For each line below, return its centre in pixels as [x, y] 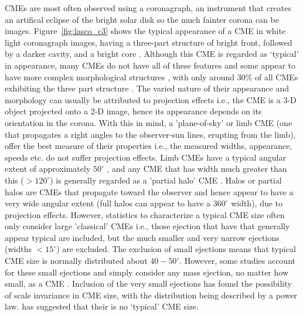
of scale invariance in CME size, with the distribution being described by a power [151, 295]
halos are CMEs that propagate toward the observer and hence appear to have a [149, 191]
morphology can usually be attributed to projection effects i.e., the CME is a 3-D [151, 99]
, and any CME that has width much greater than [197, 169]
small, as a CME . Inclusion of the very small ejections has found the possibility [148, 283]
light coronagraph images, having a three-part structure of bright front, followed [149, 42]
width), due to [257, 203]
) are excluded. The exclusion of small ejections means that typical [176, 249]
